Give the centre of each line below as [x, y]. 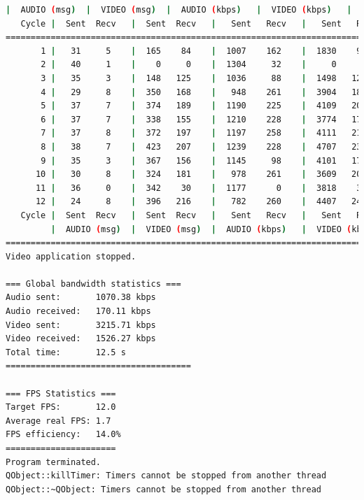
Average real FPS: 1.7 [58, 421]
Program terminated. [54, 462]
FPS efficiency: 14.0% [63, 435]
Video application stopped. [71, 256]
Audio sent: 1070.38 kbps [81, 298]
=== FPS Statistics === [61, 393]
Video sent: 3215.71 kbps [81, 325]
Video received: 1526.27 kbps [81, 339]
